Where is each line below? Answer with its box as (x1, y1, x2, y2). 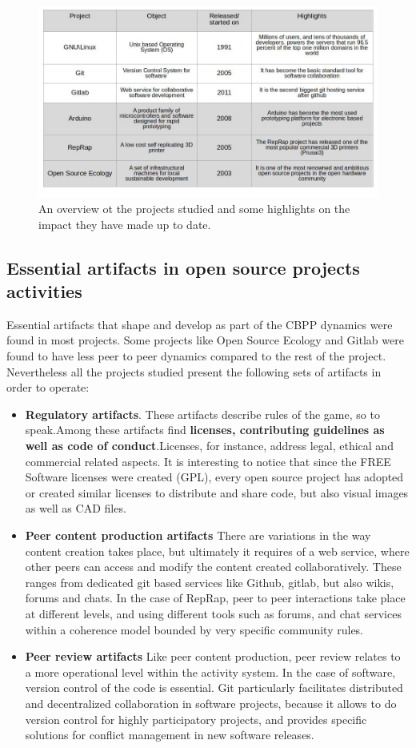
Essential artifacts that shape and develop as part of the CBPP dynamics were (6, 316, 393, 332)
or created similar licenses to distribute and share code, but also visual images (25, 484, 409, 501)
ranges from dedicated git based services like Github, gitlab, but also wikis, (25, 573, 394, 590)
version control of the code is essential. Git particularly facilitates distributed (25, 679, 403, 696)
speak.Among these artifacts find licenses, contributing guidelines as (25, 421, 385, 438)
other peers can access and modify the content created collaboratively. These (25, 558, 402, 575)
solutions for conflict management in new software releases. (25, 726, 314, 743)
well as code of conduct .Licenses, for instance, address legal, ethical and (25, 437, 394, 454)
